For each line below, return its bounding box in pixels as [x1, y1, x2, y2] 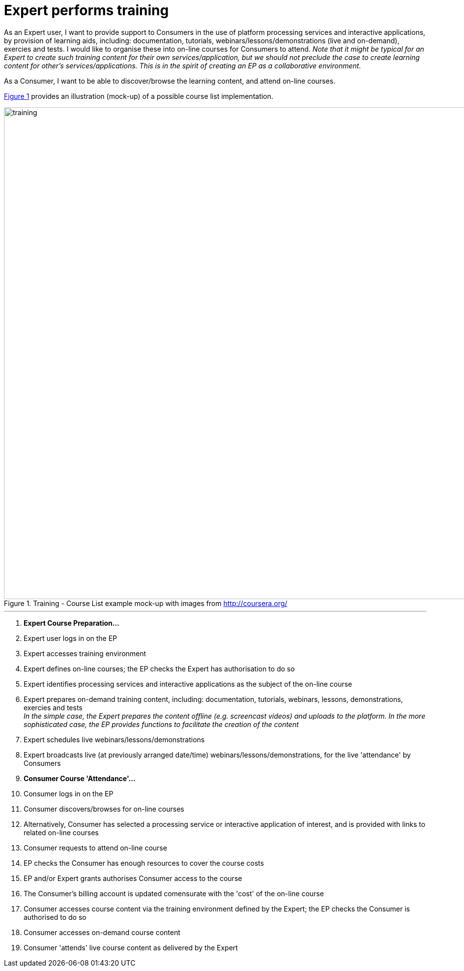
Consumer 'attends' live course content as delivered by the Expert [24, 943, 238, 952]
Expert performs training [4, 2, 169, 19]
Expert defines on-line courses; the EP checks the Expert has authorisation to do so [24, 664, 295, 673]
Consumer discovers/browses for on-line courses [24, 804, 184, 813]
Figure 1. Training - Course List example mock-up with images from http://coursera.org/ [4, 599, 288, 607]
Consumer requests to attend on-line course [24, 843, 167, 852]
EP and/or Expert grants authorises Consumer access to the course [24, 874, 242, 882]
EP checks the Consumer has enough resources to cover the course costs [24, 858, 264, 867]
